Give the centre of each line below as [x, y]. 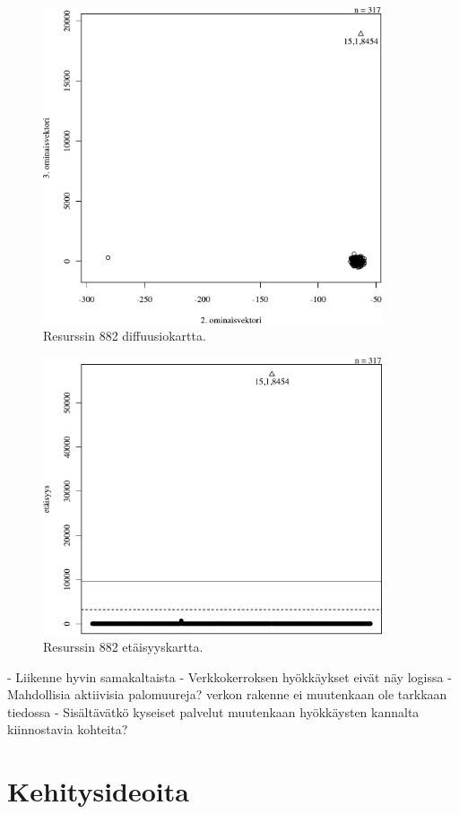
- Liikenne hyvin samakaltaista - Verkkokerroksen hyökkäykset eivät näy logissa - [229, 676]
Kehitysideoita [98, 791]
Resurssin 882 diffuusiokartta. [125, 336]
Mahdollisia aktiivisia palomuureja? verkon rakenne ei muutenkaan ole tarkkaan [227, 694]
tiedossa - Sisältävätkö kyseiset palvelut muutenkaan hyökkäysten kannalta [213, 711]
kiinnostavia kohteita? [68, 729]
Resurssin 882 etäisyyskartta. [123, 647]
